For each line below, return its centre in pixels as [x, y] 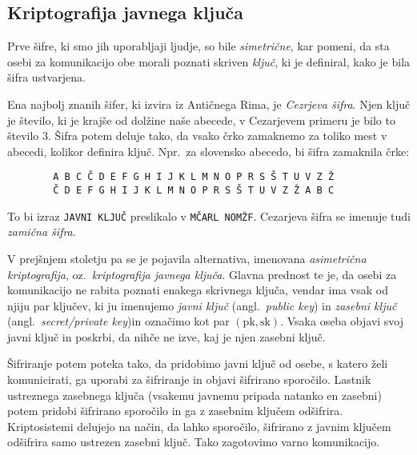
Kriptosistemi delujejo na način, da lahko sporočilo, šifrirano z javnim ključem [199, 426]
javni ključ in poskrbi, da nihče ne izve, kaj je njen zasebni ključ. [166, 336]
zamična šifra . [42, 231]
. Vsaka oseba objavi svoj [342, 321]
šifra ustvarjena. [46, 77]
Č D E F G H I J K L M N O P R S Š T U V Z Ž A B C [194, 191]
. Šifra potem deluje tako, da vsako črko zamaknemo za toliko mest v [218, 136]
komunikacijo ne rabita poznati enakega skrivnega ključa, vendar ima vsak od [198, 290]
